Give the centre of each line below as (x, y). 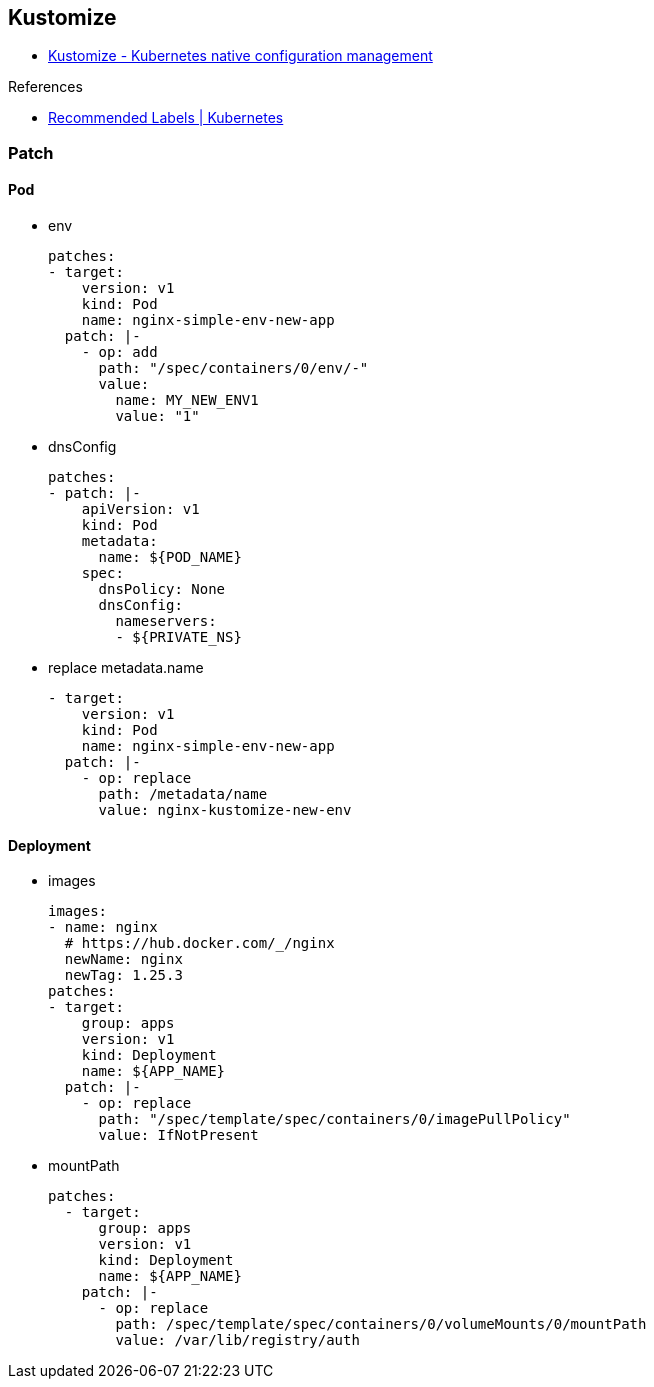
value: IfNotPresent (178, 1135)
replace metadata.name (126, 668)
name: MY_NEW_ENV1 (187, 400)
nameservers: (166, 621)
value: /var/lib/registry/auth (237, 1340)
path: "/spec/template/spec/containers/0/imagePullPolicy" (334, 1119)
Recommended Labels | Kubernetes (166, 118)
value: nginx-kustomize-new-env (225, 810)
